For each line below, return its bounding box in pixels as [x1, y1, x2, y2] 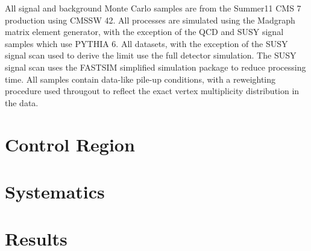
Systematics [5, 179, 105, 203]
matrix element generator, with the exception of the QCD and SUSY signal [5, 25, 284, 38]
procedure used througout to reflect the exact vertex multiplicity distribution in [5, 84, 300, 97]
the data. [5, 96, 39, 109]
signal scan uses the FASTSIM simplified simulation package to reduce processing [5, 60, 306, 73]
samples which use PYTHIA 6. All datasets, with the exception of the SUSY [5, 37, 288, 49]
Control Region [5, 132, 135, 156]
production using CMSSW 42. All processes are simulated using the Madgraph [5, 13, 295, 26]
